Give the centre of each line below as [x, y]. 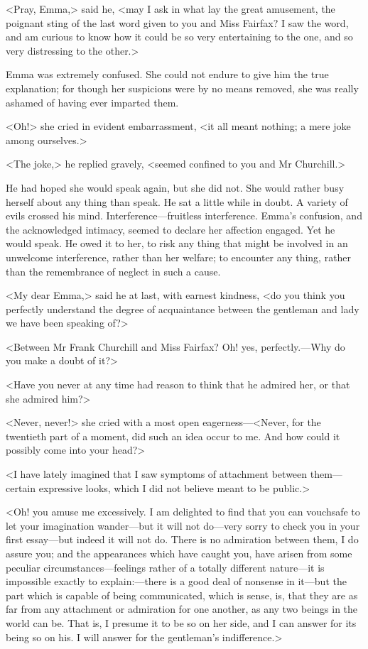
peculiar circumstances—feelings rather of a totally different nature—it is [165, 567]
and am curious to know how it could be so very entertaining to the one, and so [179, 37]
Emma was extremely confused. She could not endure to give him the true [167, 74]
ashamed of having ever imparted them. [92, 102]
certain [21, 487]
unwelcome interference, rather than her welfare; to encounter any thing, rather [179, 257]
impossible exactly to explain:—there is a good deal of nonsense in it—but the [176, 581]
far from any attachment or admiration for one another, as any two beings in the [182, 609]
